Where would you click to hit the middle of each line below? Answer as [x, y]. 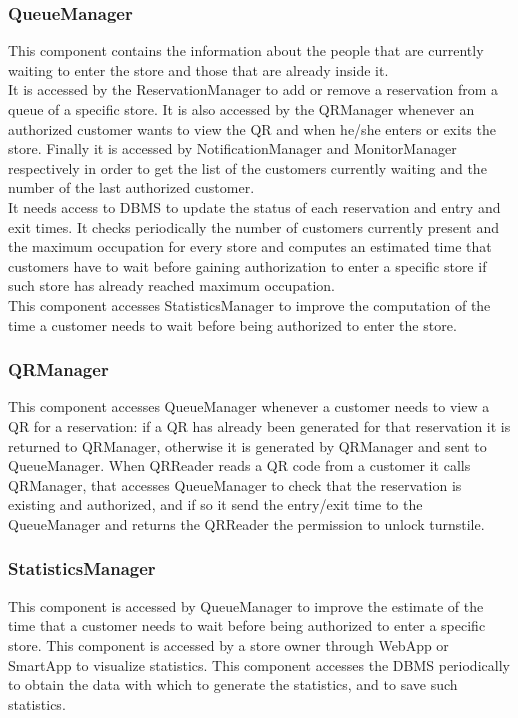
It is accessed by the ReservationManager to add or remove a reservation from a [253, 89]
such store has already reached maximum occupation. [171, 285]
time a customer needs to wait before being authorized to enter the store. [232, 324]
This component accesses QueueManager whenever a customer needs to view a [249, 406]
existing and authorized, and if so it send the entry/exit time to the [215, 504]
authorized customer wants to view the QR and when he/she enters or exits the [252, 128]
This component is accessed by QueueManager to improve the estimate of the [246, 605]
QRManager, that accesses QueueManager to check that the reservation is [235, 484]
